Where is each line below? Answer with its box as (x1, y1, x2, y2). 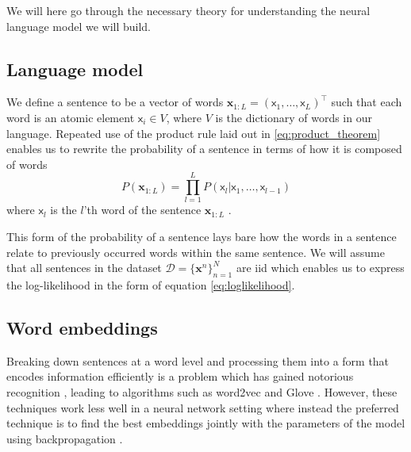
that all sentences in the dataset (6, 259, 162, 276)
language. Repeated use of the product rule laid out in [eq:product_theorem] (6, 124, 381, 141)
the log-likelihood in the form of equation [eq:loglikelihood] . (6, 277, 295, 293)
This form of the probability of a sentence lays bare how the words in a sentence (6, 228, 397, 245)
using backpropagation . (6, 430, 123, 446)
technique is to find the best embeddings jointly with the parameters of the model (6, 415, 405, 431)
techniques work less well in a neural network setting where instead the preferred (6, 399, 399, 416)
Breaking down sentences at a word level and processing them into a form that (6, 352, 390, 369)
